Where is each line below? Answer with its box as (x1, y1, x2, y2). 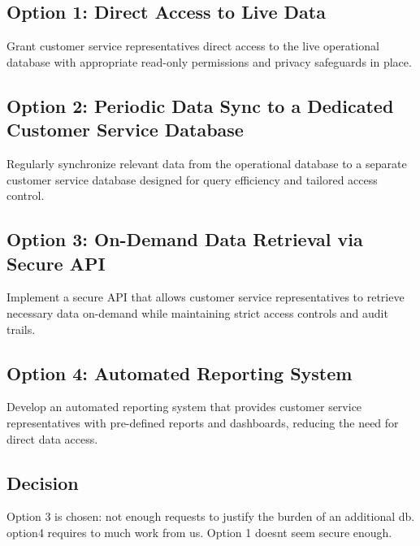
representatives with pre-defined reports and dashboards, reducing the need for (6, 414, 399, 431)
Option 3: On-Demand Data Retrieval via (6, 227, 363, 252)
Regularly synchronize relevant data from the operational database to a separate (6, 154, 407, 171)
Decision (6, 470, 79, 495)
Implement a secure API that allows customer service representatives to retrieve (6, 288, 405, 305)
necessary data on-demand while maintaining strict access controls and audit (6, 304, 388, 321)
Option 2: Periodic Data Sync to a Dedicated (6, 93, 394, 118)
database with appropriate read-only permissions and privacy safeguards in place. (6, 53, 412, 70)
